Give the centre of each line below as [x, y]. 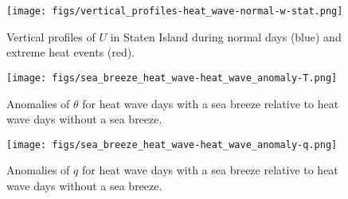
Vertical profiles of [51, 36]
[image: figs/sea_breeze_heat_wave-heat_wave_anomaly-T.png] [172, 78]
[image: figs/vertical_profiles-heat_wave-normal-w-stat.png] [175, 11]
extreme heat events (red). [71, 52]
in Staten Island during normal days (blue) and [226, 36]
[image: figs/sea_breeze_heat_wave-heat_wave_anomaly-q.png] [172, 144]
